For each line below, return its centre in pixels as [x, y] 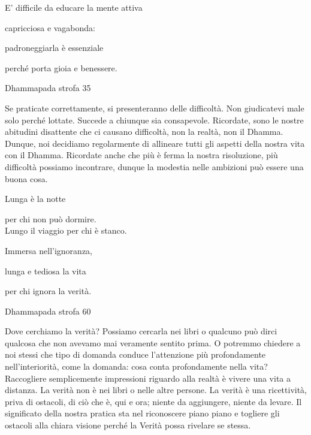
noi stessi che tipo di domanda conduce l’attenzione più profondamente [135, 354]
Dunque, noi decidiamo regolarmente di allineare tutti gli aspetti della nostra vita [155, 143]
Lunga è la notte [35, 199]
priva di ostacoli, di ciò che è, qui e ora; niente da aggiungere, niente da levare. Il [153, 401]
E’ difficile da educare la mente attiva [74, 7]
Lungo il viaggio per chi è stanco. [66, 230]
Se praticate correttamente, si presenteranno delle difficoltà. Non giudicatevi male [155, 108]
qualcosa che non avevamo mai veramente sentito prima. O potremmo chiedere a [153, 342]
